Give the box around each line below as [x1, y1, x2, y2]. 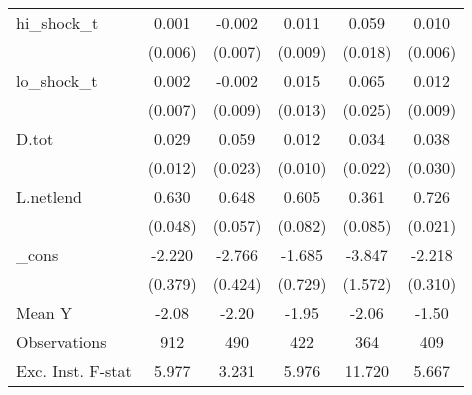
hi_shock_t [16, 11, 99, 34]
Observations [16, 330, 107, 353]
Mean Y [16, 301, 73, 324]
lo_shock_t [16, 69, 98, 92]
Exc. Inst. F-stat [16, 359, 132, 382]
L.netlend [16, 185, 83, 208]
